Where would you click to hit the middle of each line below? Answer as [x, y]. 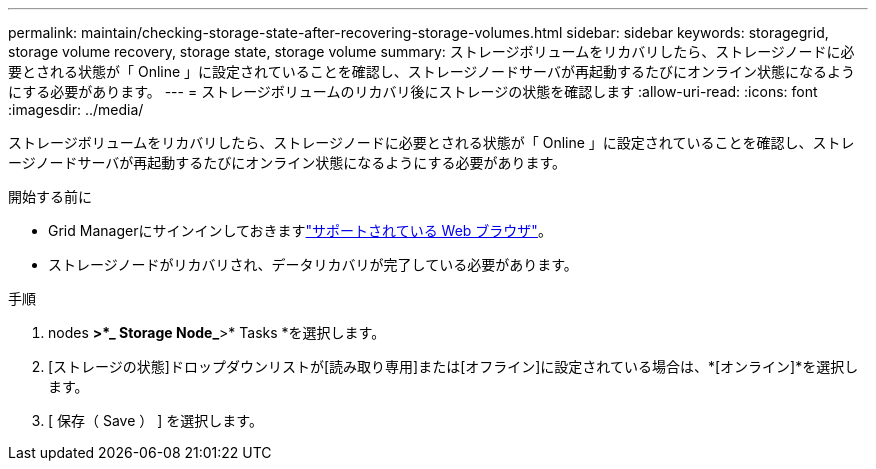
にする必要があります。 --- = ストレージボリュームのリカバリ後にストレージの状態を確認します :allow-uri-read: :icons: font [413, 91]
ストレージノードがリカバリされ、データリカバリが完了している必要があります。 [313, 264]
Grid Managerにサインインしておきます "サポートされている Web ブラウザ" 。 [300, 230]
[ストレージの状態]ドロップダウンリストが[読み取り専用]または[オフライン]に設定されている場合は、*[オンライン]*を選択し [453, 366]
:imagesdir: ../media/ [76, 109]
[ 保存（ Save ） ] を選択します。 [155, 420]
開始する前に [50, 196]
